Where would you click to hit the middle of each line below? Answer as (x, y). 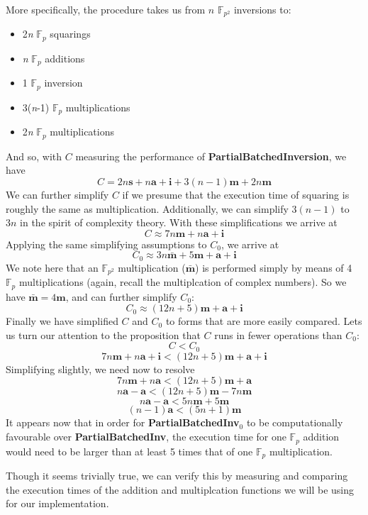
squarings (70, 34)
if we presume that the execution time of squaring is (236, 194)
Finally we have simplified (62, 321)
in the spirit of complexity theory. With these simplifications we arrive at (179, 222)
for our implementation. (57, 503)
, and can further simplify (121, 296)
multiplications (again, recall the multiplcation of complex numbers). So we (183, 282)
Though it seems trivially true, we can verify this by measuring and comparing (177, 475)
